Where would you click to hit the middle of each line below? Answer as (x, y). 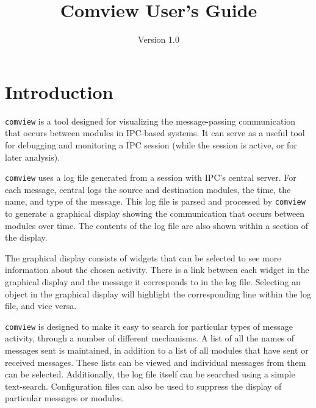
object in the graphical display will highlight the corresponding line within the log (158, 293)
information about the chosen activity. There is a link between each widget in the (157, 270)
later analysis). (33, 157)
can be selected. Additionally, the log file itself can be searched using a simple (150, 374)
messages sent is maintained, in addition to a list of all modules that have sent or (157, 350)
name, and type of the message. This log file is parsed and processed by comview (155, 201)
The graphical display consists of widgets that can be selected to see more (143, 257)
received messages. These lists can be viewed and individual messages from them (156, 362)
